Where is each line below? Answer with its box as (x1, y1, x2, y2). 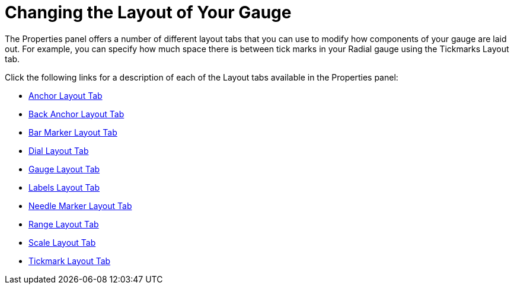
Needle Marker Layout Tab (28, 200, 132, 211)
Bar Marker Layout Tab (28, 127, 117, 137)
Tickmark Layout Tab (28, 255, 111, 266)
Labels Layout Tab (28, 182, 100, 192)
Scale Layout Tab (28, 237, 96, 248)
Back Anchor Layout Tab (28, 108, 124, 119)
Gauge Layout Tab (28, 163, 100, 174)
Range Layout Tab (28, 219, 99, 229)
